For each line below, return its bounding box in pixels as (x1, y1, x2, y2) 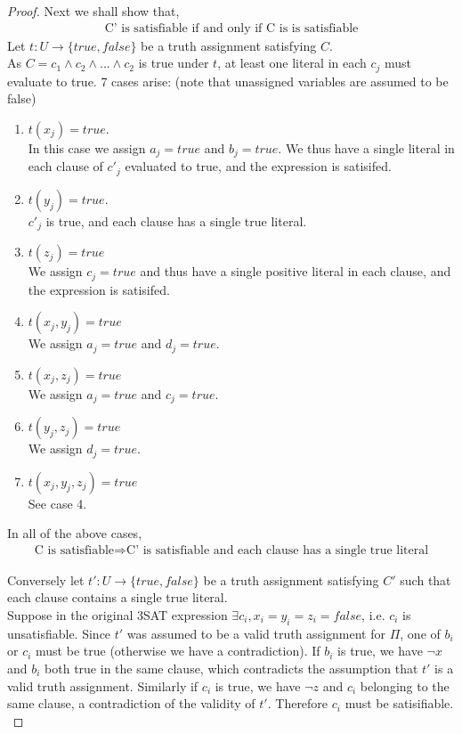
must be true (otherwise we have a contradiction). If (36, 641, 320, 660)
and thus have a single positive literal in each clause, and (140, 262, 451, 281)
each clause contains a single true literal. (7, 588, 228, 607)
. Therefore (267, 694, 328, 713)
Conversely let (7, 570, 85, 589)
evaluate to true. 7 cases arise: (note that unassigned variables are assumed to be (7, 71, 449, 90)
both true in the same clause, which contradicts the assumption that (45, 659, 418, 678)
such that (400, 570, 451, 589)
